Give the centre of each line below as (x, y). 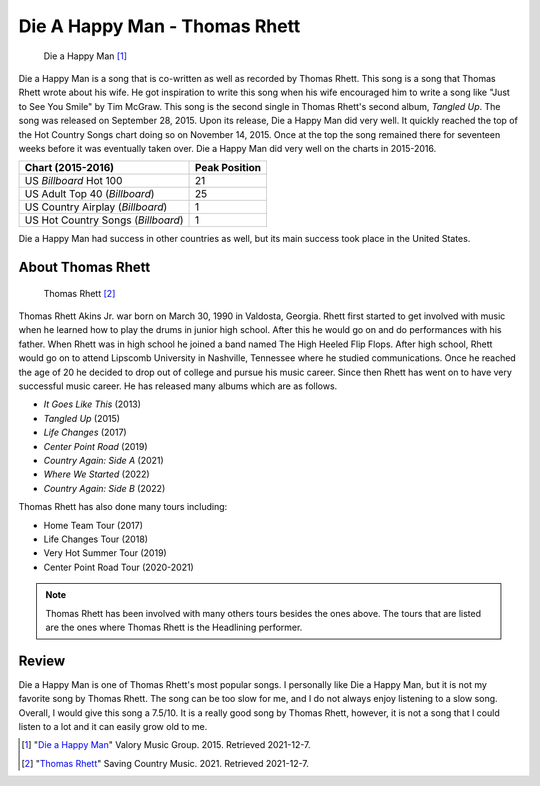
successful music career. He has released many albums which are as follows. (178, 386)
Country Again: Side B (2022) (104, 488)
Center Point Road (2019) (96, 446)
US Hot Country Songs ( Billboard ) (104, 220)
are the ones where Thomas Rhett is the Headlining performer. (174, 627)
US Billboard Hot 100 (73, 181)
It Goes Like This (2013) (92, 404)
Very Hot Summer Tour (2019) (105, 553)
